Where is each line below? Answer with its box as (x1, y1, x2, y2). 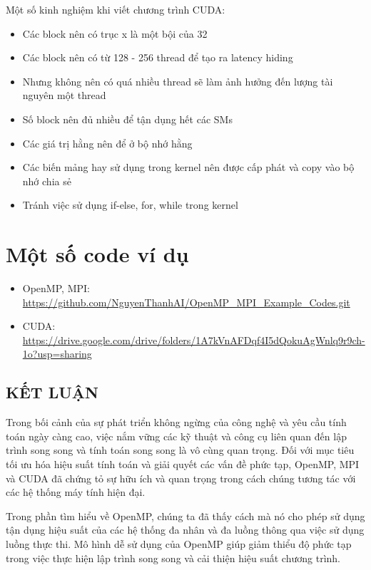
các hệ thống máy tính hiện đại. (6, 484, 146, 499)
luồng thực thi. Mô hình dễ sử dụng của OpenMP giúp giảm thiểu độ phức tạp (6, 536, 352, 551)
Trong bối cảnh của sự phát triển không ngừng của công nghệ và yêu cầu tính (6, 415, 347, 430)
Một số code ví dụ (6, 239, 189, 269)
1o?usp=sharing (22, 346, 92, 361)
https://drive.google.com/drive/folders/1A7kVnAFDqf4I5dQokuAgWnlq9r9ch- (22, 332, 365, 347)
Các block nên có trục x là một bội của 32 (22, 26, 208, 41)
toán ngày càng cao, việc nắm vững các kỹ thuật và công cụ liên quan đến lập (6, 428, 347, 443)
